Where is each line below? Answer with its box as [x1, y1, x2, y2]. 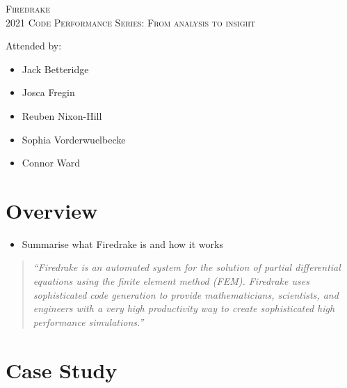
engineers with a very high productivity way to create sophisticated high [33, 301, 335, 316]
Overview [6, 196, 98, 224]
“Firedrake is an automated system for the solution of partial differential [33, 260, 341, 274]
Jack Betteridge [22, 61, 89, 76]
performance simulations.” [33, 314, 144, 329]
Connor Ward [22, 155, 81, 170]
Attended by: [6, 38, 62, 53]
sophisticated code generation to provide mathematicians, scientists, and [33, 287, 339, 302]
